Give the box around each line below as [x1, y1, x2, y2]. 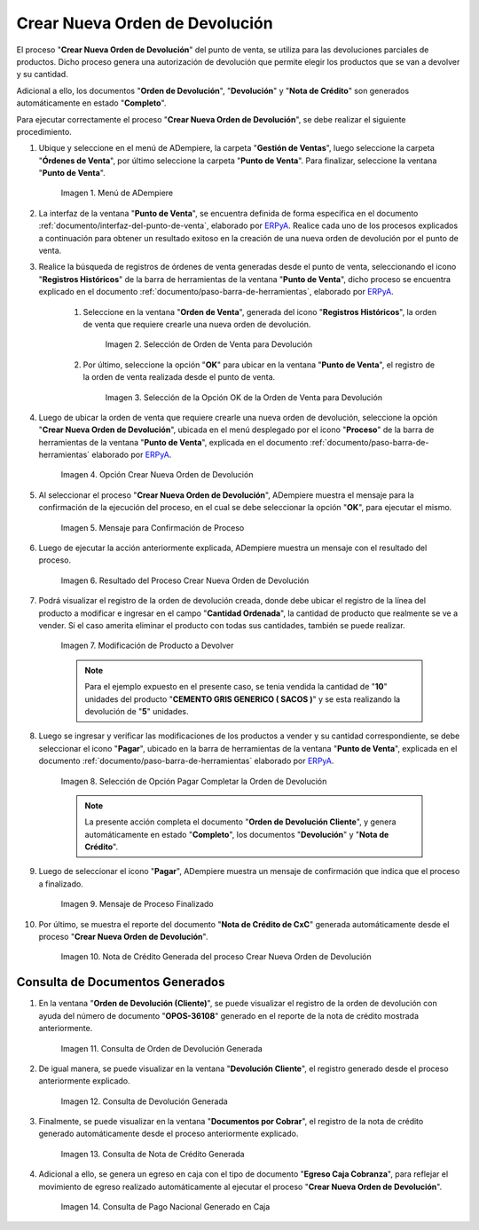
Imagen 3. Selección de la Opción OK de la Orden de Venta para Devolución [105, 391, 383, 403]
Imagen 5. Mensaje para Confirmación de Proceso [60, 522, 245, 532]
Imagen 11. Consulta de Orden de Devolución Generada [60, 1043, 263, 1053]
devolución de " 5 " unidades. [84, 706, 190, 716]
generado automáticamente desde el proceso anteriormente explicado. [38, 1128, 299, 1139]
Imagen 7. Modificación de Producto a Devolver [60, 640, 234, 651]
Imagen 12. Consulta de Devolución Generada [60, 1096, 228, 1107]
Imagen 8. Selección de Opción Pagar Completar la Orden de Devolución [60, 776, 327, 786]
